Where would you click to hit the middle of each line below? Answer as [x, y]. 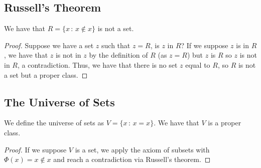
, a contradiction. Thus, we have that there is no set [97, 64]
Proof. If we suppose [35, 149]
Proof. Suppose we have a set [49, 45]
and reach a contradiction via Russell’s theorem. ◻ [132, 159]
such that [116, 45]
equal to [198, 64]
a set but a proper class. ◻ [46, 74]
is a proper [225, 123]
